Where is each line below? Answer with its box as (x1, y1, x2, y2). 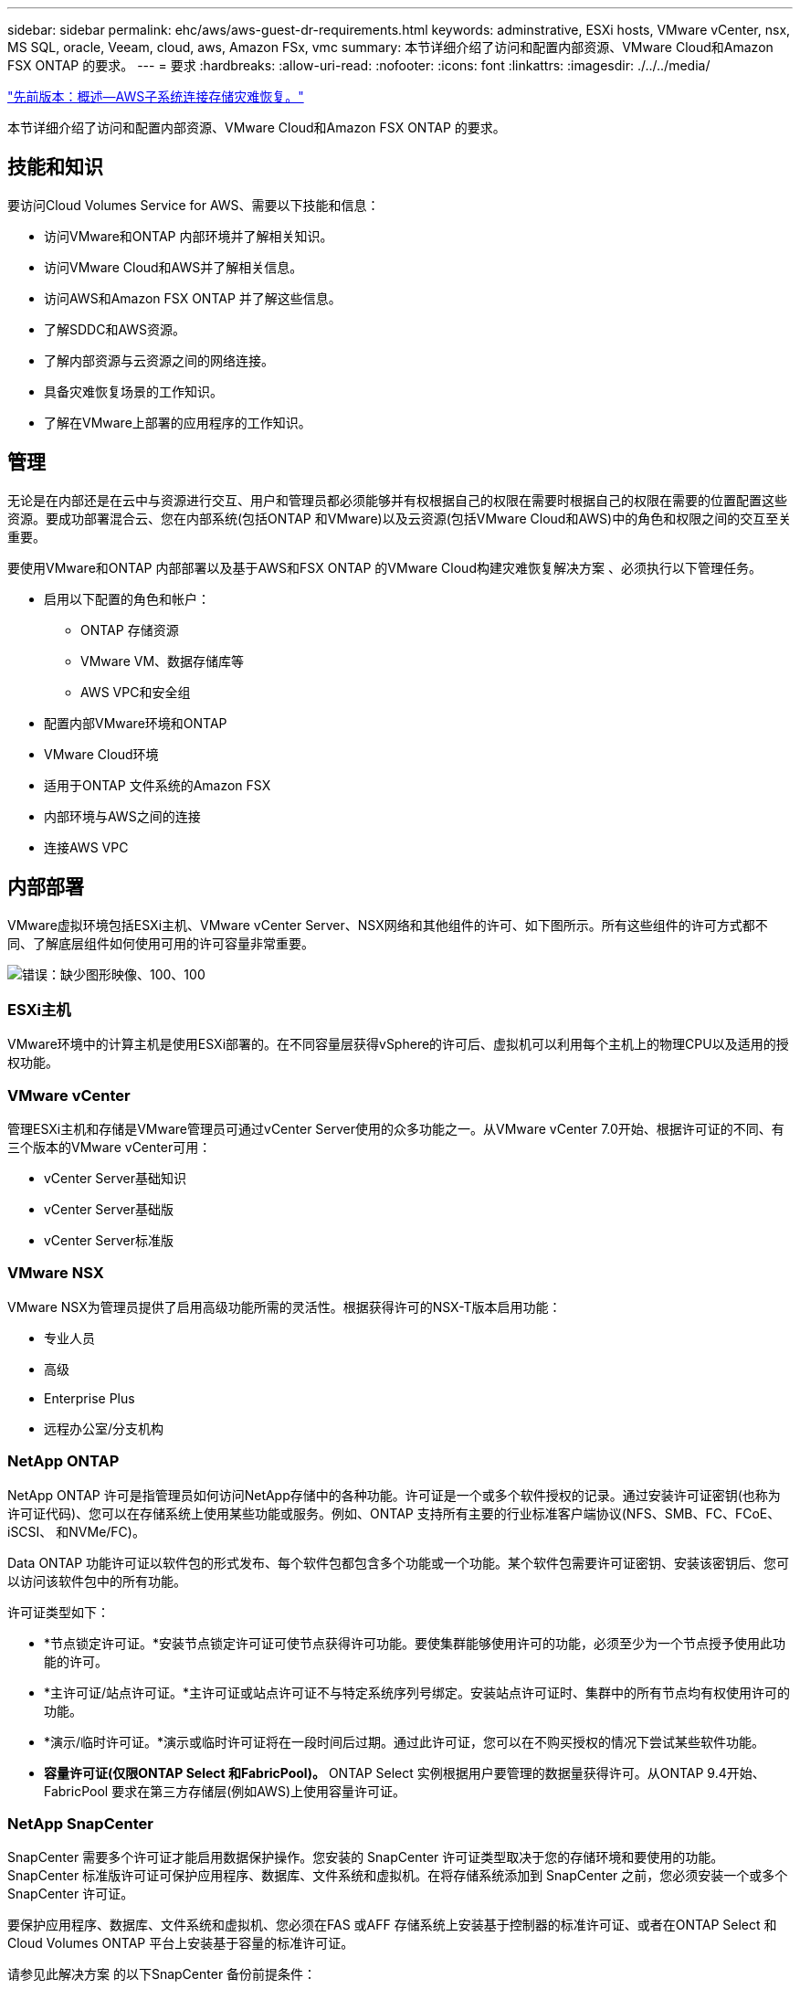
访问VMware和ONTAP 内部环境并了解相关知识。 (44, 227, 333, 244)
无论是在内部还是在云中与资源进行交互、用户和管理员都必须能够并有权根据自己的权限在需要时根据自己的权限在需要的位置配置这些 (7, 492, 787, 508)
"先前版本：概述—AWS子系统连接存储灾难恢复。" (7, 89, 304, 104)
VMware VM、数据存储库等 (80, 652, 245, 669)
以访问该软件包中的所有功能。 (7, 1572, 186, 1589)
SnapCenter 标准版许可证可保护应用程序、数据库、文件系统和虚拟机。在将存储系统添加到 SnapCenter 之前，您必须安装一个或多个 (7, 1867, 788, 1884)
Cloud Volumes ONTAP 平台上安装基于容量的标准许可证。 (7, 1935, 354, 1952)
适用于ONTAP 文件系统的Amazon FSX (44, 777, 271, 793)
